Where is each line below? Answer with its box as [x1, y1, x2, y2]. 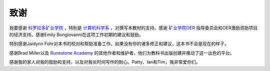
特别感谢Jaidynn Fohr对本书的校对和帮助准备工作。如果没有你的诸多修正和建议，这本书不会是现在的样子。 [9, 41, 229, 47]
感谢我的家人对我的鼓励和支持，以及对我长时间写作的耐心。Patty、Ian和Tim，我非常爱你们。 [9, 59, 200, 65]
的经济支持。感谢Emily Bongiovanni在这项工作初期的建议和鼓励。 [9, 31, 143, 37]
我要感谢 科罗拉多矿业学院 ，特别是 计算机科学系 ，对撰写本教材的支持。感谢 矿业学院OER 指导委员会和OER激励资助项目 [9, 25, 257, 31]
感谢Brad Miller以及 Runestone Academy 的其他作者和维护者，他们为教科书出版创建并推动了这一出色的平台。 [9, 50, 234, 56]
